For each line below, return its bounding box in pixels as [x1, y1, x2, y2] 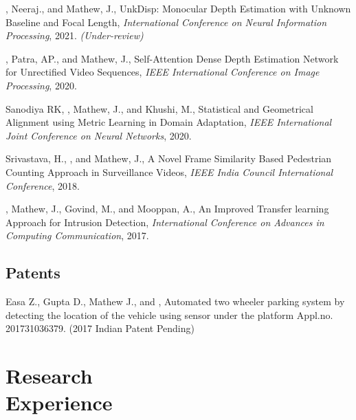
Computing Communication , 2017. [5, 228, 149, 243]
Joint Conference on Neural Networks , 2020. [5, 128, 192, 142]
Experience [5, 388, 113, 417]
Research [5, 362, 93, 390]
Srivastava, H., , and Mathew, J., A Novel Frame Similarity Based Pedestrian [5, 151, 332, 166]
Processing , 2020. [5, 78, 77, 92]
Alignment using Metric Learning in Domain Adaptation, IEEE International [5, 115, 332, 129]
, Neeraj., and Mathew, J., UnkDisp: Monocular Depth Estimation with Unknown [5, 1, 351, 15]
